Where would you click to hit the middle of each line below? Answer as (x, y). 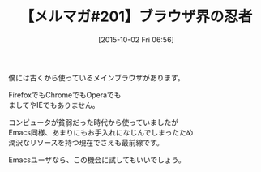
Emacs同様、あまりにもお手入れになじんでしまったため (101, 132)
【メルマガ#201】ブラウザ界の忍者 (136, 17)
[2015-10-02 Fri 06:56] (136, 39)
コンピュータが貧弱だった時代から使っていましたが (94, 122)
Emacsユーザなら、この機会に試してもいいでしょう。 (97, 160)
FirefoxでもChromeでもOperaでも (65, 95)
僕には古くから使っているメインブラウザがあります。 (96, 77)
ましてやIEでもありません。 (54, 105)
